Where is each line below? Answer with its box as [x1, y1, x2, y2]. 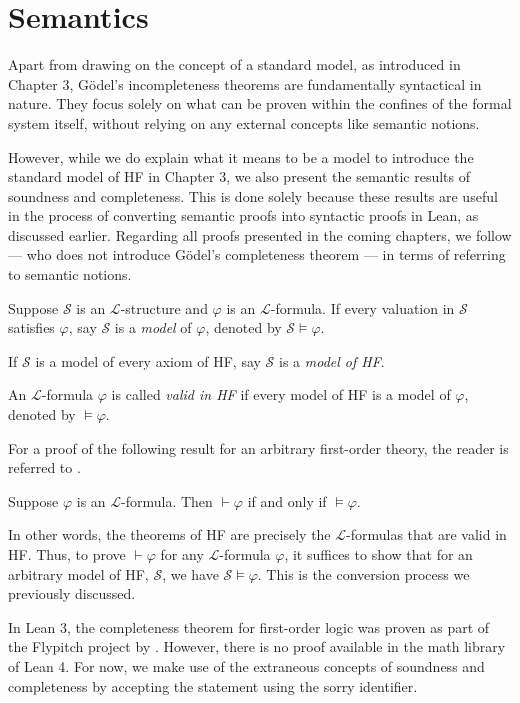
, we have [162, 563, 219, 584]
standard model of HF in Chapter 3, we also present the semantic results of [8, 166, 470, 187]
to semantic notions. [8, 264, 132, 285]
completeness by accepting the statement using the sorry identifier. [8, 675, 418, 696]
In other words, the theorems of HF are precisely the [8, 524, 331, 545]
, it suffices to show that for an [284, 544, 473, 564]
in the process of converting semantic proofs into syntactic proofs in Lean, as [8, 205, 479, 226]
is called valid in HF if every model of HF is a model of [111, 384, 451, 405]
